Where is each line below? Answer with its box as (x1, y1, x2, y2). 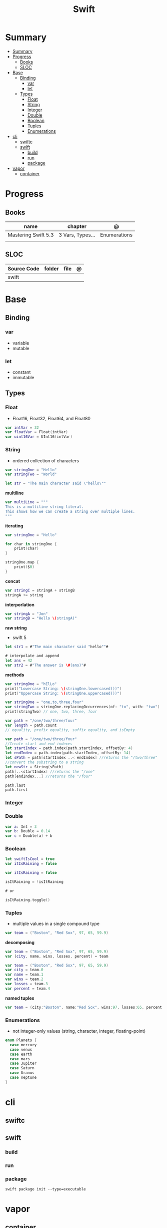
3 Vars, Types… (58, 231, 95, 238)
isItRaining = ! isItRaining (5, 879, 64, 884)
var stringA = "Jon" (5, 611, 48, 617)
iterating (5, 522, 23, 529)
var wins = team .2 (5, 977, 43, 982)
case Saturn (9, 1066, 35, 1071)
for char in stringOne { (5, 541, 57, 546)
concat (5, 578, 20, 584)
